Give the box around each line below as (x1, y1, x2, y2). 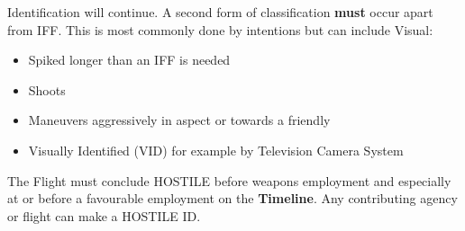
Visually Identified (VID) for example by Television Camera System (28, 140, 404, 159)
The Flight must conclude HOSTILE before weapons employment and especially (7, 171, 451, 190)
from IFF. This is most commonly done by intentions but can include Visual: (7, 20, 433, 39)
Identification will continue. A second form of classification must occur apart (7, 3, 433, 21)
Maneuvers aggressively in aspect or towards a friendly (28, 111, 331, 129)
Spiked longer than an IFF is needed (28, 50, 231, 69)
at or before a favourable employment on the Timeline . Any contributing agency (7, 189, 458, 208)
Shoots (28, 80, 66, 99)
